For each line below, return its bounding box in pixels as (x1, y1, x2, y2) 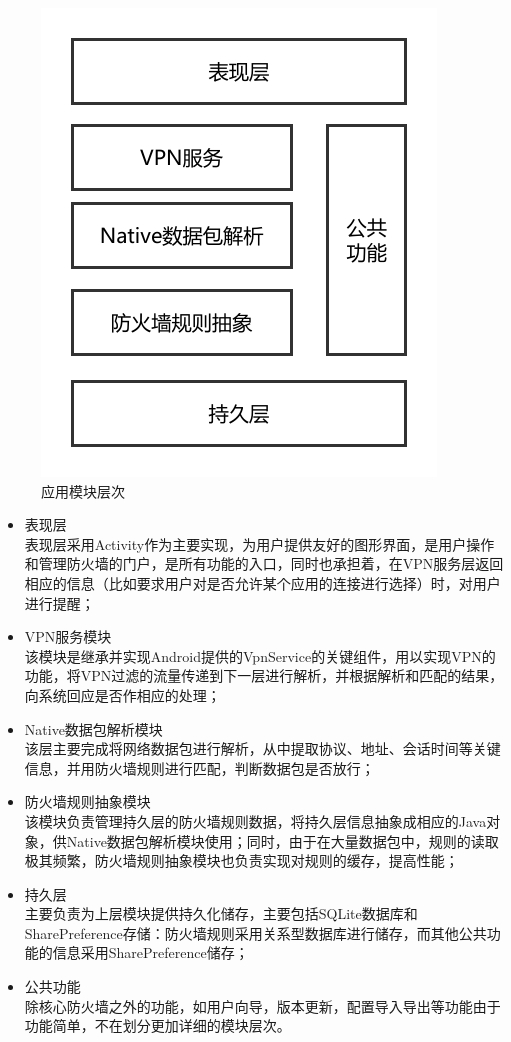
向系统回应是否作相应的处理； (24, 684, 221, 705)
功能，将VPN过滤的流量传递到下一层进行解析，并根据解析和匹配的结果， (24, 665, 504, 686)
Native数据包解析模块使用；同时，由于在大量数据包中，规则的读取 (66, 830, 499, 851)
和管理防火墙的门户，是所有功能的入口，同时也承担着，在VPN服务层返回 (24, 553, 504, 574)
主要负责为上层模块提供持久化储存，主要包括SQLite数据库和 (24, 903, 418, 924)
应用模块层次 (41, 480, 125, 501)
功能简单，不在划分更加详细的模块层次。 (24, 1015, 291, 1036)
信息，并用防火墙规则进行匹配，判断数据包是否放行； (24, 757, 375, 778)
